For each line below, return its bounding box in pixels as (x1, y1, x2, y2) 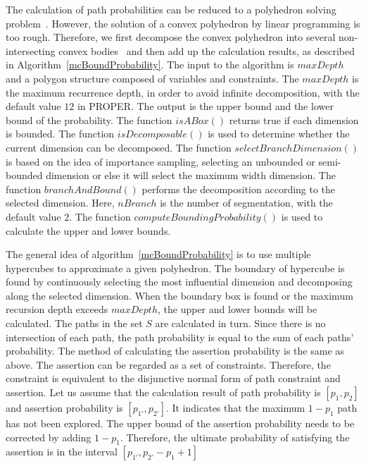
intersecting (6, 43, 56, 58)
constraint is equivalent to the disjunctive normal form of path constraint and (6, 371, 341, 386)
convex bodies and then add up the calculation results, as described (58, 43, 355, 58)
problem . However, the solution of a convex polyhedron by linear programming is (6, 16, 360, 30)
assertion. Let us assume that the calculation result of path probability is (6, 385, 321, 400)
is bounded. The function (6, 126, 115, 141)
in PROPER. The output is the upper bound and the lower (77, 99, 334, 114)
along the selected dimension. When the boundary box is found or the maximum (6, 288, 353, 302)
